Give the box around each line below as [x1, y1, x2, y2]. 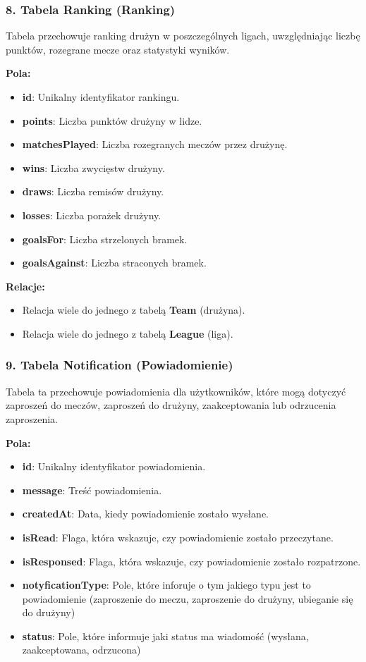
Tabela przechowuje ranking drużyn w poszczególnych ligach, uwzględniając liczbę [6, 28, 360, 43]
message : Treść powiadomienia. [22, 482, 162, 497]
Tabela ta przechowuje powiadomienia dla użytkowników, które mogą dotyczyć [6, 384, 346, 398]
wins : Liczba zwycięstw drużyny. [22, 160, 165, 175]
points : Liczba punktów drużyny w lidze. [22, 113, 202, 128]
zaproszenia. [6, 411, 59, 426]
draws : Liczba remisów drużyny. [22, 184, 164, 199]
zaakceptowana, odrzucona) [22, 642, 141, 657]
